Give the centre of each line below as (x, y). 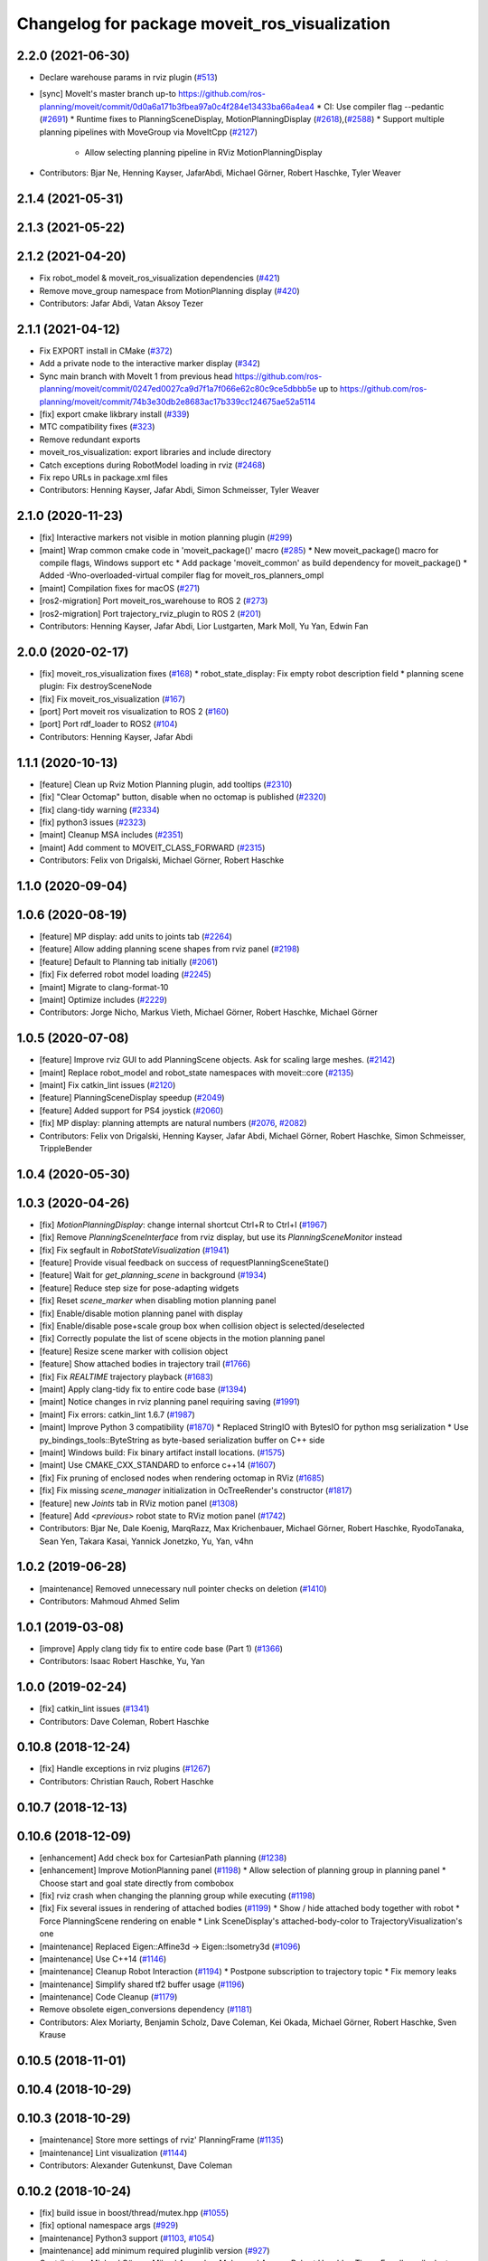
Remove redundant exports (90, 440)
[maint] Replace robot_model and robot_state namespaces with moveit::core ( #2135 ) (197, 1073)
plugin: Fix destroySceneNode (96, 686)
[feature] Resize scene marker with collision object (134, 1351)
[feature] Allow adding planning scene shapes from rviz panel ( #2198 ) (169, 949)
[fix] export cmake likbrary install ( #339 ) (114, 414)
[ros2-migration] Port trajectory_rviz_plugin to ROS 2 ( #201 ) (150, 613)
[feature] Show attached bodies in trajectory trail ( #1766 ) (145, 1364)
